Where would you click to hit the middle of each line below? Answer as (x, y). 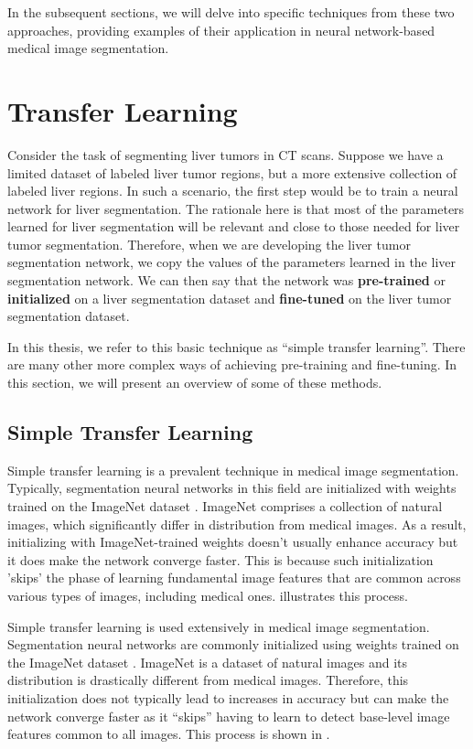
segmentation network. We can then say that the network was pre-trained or (226, 280)
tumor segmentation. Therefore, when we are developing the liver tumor (209, 244)
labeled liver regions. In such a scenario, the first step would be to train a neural (233, 191)
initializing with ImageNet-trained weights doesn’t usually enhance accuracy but (233, 542)
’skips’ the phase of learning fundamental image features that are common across (234, 578)
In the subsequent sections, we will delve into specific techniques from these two (231, 12)
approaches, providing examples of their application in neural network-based (221, 30)
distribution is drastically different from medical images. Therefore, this (208, 680)
